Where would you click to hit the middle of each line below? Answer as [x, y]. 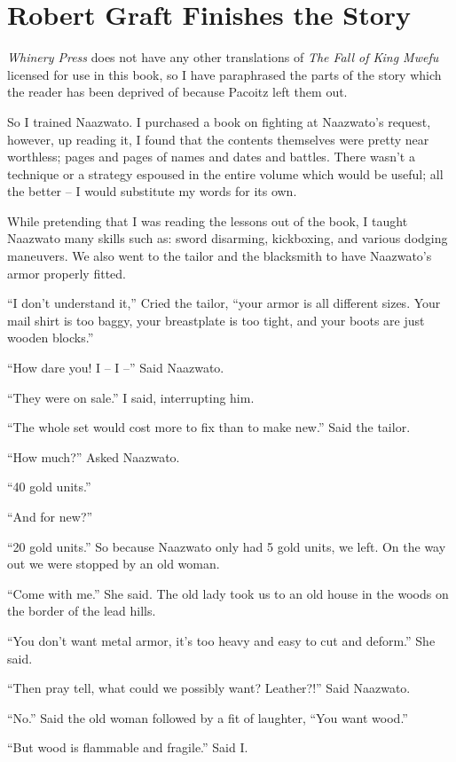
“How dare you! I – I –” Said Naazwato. [116, 368]
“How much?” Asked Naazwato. [94, 456]
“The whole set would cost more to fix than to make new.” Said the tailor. [209, 427]
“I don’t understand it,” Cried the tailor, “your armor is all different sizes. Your [224, 303]
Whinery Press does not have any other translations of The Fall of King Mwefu [223, 57]
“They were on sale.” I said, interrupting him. [131, 397]
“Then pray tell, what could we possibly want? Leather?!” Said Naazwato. [209, 688]
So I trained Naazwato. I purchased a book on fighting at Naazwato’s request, [219, 121]
